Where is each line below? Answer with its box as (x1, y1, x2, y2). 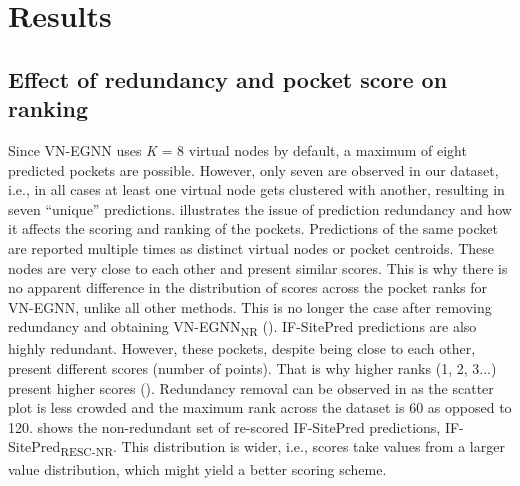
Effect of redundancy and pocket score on (8, 63, 448, 94)
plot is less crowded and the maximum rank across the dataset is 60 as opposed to (8, 397, 512, 418)
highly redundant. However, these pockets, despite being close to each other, (8, 338, 476, 359)
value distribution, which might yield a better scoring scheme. (8, 458, 387, 479)
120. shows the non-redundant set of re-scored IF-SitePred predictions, (8, 416, 441, 437)
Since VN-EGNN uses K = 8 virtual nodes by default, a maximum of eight (8, 139, 467, 160)
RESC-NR (60, 443, 113, 460)
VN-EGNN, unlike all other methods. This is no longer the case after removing (8, 296, 492, 317)
